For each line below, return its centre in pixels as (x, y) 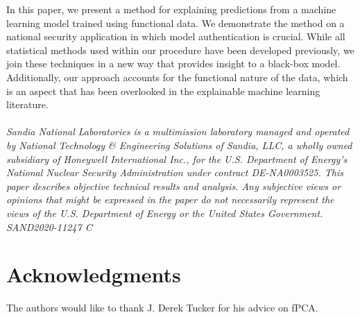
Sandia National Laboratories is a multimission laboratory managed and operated (178, 131)
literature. (27, 104)
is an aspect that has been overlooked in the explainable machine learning (163, 91)
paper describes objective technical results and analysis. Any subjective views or (174, 186)
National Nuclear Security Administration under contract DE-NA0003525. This (175, 172)
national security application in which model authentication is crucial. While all (176, 36)
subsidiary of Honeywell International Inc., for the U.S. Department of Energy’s (177, 158)
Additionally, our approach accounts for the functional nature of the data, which (177, 77)
